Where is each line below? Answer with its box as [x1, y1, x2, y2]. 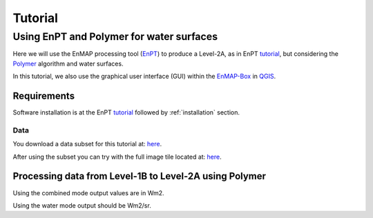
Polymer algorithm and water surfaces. [12, 59, 124, 68]
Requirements [12, 90, 75, 101]
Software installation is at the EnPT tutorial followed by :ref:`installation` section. [12, 108, 240, 117]
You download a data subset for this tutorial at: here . [12, 140, 162, 148]
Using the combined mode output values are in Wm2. [12, 188, 165, 197]
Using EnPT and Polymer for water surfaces [12, 30, 218, 43]
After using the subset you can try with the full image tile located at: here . [12, 152, 222, 161]
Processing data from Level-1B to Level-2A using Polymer [12, 170, 266, 182]
